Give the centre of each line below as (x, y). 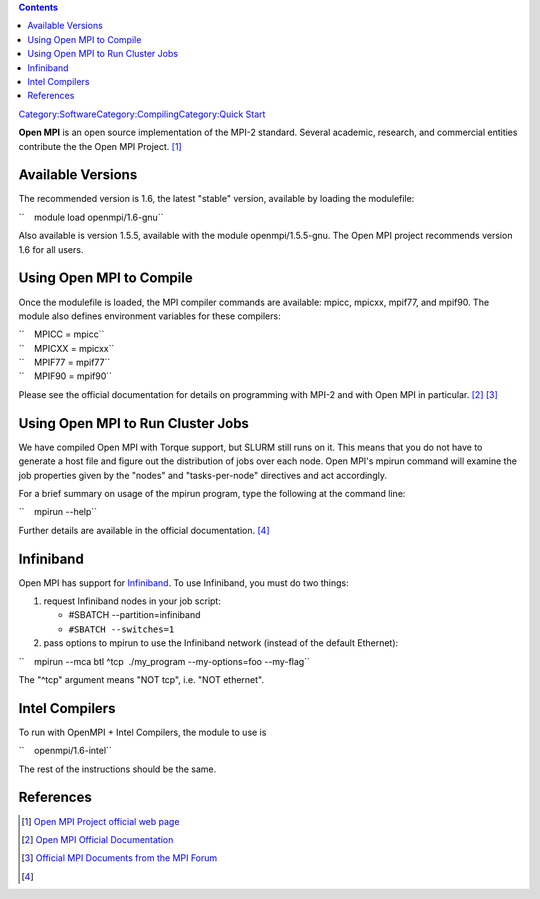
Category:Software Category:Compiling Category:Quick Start (142, 114)
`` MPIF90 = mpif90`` (65, 376)
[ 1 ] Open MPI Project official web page (100, 821)
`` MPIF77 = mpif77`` (64, 362)
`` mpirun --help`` (58, 512)
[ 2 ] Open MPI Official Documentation (97, 839)
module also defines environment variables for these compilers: (149, 316)
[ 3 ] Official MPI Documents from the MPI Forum (119, 858)
